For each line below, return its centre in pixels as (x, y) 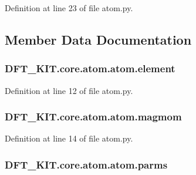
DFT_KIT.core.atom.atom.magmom (93, 117)
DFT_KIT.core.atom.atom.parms (86, 164)
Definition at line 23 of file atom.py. (69, 8)
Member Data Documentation (98, 39)
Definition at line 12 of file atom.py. (69, 90)
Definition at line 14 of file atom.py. (69, 138)
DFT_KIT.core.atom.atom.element (90, 68)
